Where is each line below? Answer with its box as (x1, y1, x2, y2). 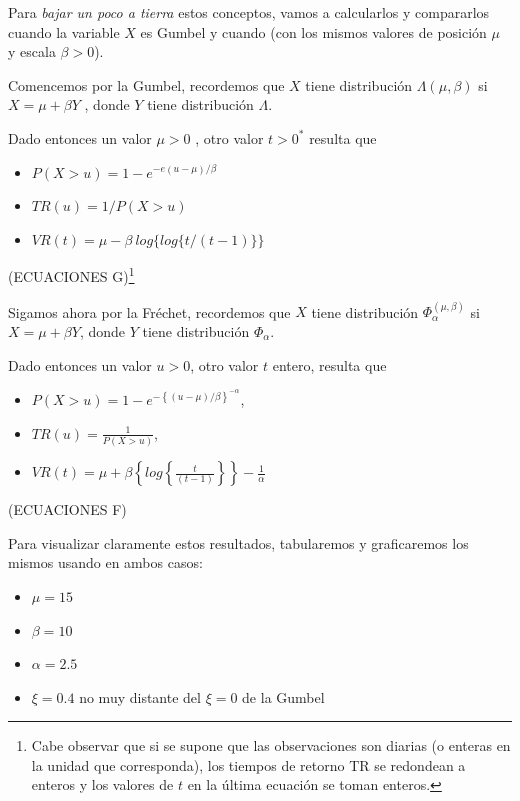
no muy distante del (79, 686, 201, 707)
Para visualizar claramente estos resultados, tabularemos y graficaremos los (8, 532, 469, 553)
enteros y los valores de (31, 774, 174, 795)
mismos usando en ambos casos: (8, 552, 203, 573)
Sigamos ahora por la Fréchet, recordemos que (8, 301, 291, 322)
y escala (8, 41, 56, 62)
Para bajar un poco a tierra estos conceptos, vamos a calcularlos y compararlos (8, 2, 490, 22)
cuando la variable (8, 21, 120, 42)
